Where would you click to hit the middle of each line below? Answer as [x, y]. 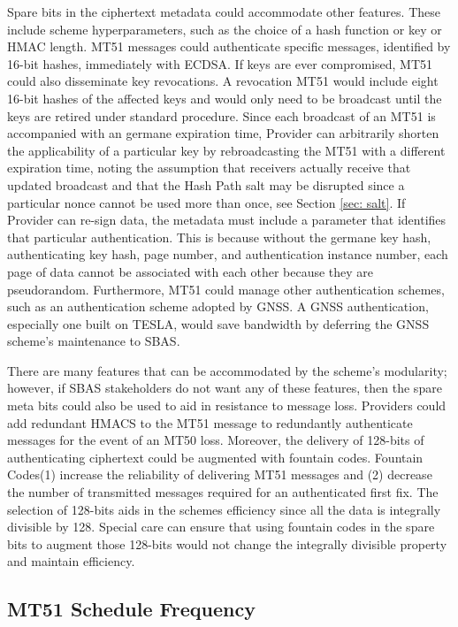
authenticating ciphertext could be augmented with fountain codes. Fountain [215, 457]
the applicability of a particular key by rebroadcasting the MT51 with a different [226, 150]
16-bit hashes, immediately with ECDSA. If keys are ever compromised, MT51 [220, 63]
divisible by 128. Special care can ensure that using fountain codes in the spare [221, 527]
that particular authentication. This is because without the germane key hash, [219, 237]
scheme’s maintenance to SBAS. [94, 341]
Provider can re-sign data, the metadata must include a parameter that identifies [227, 220]
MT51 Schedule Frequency [131, 609]
